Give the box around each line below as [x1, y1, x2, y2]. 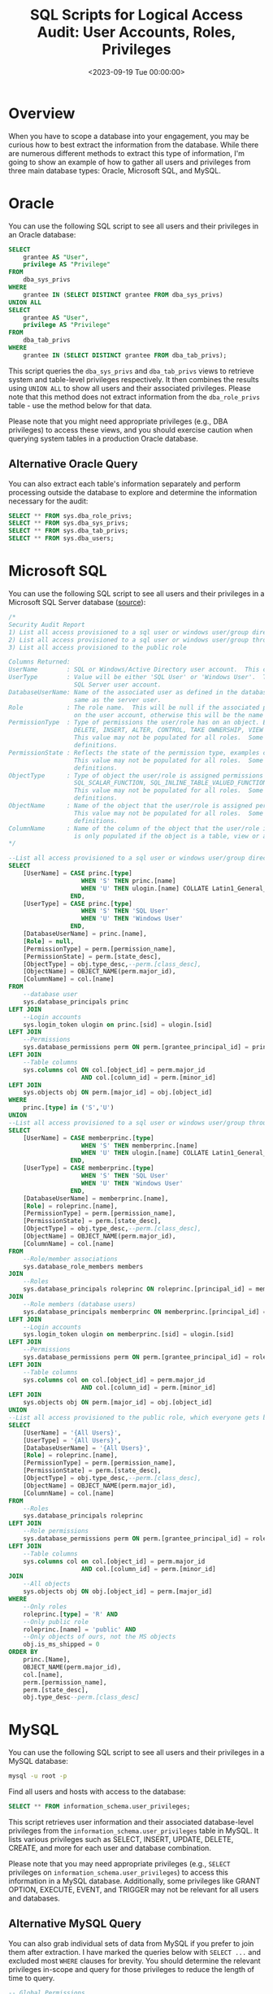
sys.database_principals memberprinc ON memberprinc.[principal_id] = [23, 1308, 267, 1316]
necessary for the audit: [8, 496, 89, 506]
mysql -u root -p [8, 1772, 67, 1780]
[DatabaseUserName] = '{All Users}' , [23, 1443, 151, 1452]
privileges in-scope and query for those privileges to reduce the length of [8, 1964, 254, 1974]
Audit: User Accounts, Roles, [37, 23, 236, 41]
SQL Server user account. [73, 681, 162, 689]
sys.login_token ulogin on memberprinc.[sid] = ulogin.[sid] [23, 1330, 234, 1339]
